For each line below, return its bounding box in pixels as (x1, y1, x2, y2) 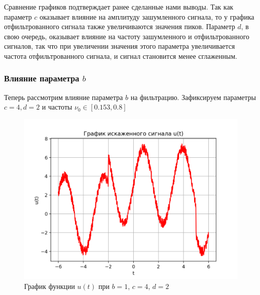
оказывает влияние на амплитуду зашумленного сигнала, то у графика (39, 11, 254, 22)
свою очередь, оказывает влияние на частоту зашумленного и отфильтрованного (4, 31, 249, 41)
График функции (24, 280, 75, 291)
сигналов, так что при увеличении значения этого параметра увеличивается (4, 41, 235, 51)
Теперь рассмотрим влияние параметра (4, 91, 123, 102)
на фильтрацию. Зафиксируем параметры (130, 91, 256, 102)
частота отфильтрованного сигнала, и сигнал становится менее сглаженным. (4, 50, 237, 61)
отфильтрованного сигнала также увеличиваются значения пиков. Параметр (4, 21, 235, 32)
